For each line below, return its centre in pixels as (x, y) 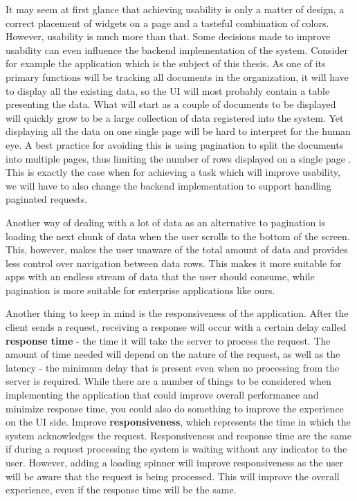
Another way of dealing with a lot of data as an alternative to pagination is (166, 222)
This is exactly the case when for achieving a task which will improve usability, (173, 172)
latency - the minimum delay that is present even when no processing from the (173, 367)
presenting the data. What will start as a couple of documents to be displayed (171, 104)
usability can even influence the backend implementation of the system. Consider (177, 49)
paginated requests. (47, 199)
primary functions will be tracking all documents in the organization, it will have (177, 76)
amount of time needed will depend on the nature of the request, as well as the (173, 354)
